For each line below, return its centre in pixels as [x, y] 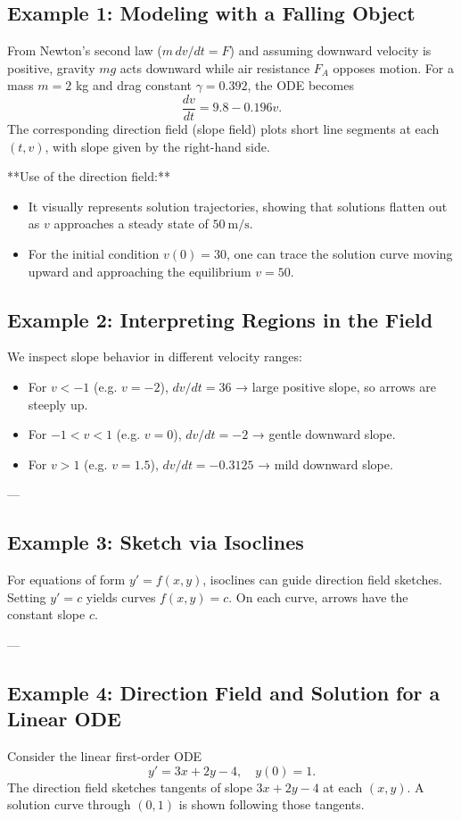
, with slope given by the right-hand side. [157, 146]
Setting [27, 596]
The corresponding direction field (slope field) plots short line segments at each [223, 129]
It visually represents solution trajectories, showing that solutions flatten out [238, 206]
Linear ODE [64, 719]
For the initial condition [94, 254]
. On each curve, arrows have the [318, 596]
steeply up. [58, 404]
